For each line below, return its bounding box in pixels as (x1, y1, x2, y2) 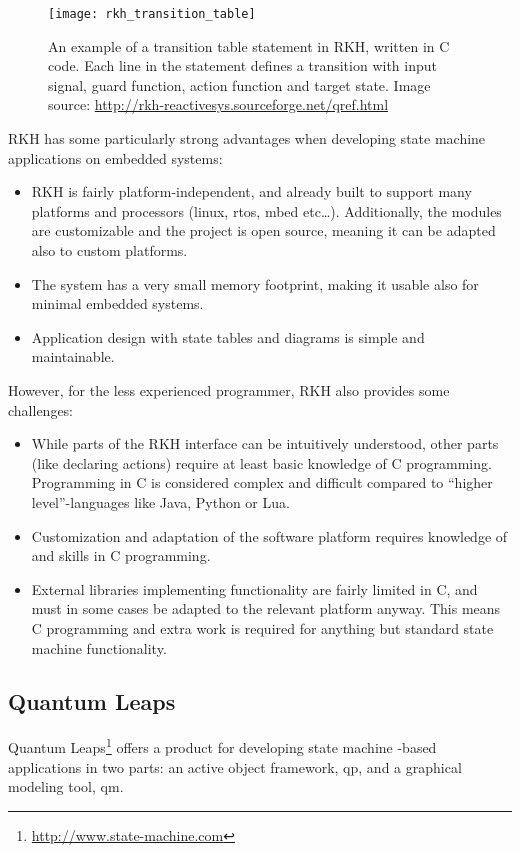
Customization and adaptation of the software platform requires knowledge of (31, 525, 508, 546)
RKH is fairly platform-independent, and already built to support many (31, 181, 472, 202)
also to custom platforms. (31, 240, 188, 260)
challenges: (8, 399, 74, 420)
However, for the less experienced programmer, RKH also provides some (8, 379, 450, 400)
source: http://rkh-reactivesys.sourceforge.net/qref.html (48, 94, 389, 115)
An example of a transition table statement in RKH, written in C (48, 35, 450, 56)
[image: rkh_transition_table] (48, 7, 256, 21)
